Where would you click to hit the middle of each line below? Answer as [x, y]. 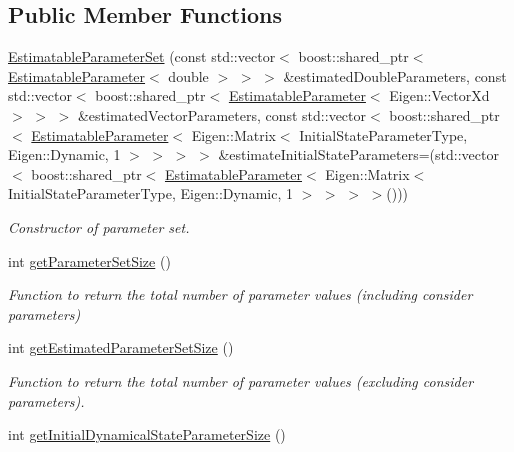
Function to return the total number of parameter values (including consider [240, 294]
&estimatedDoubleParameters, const [395, 75]
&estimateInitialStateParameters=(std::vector [358, 154]
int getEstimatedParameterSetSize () [121, 347]
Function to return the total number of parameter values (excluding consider [241, 380]
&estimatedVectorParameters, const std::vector [221, 114]
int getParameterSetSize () [89, 260]
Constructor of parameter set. [99, 226]
